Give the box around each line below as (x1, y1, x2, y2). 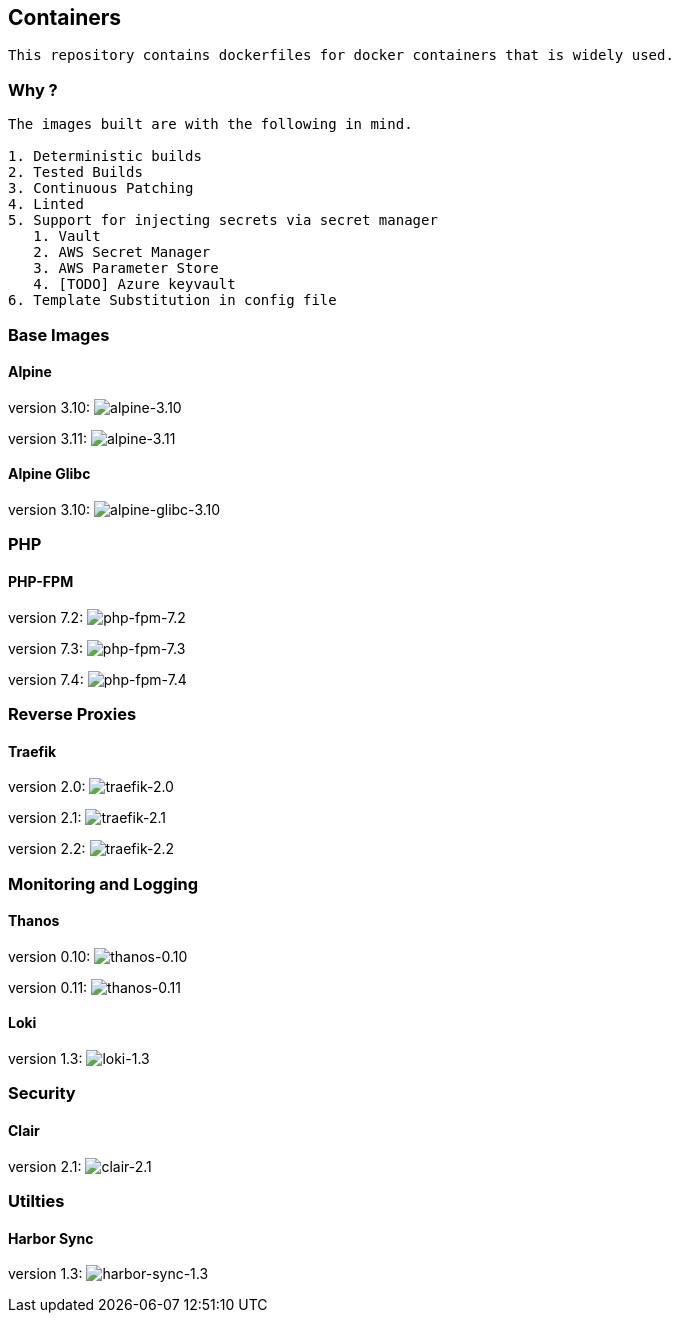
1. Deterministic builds (8, 148, 202, 165)
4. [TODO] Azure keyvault (33, 276, 236, 293)
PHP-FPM (8, 572, 74, 590)
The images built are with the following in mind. (8, 116, 413, 133)
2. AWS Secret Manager (33, 244, 211, 261)
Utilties (8, 1190, 65, 1211)
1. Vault (33, 228, 101, 245)
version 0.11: (8, 978, 88, 996)
